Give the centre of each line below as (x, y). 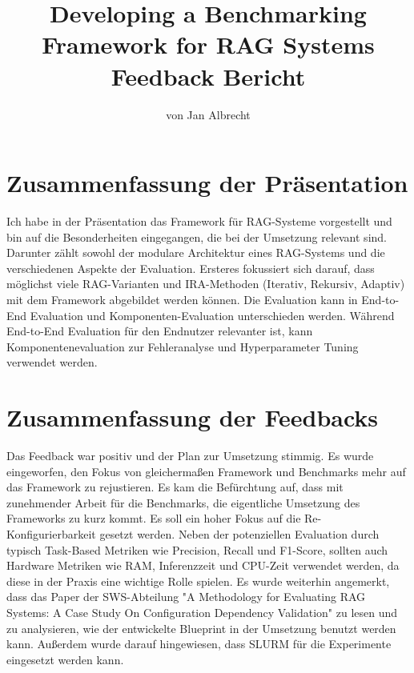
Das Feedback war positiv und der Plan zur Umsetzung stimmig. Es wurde (190, 456)
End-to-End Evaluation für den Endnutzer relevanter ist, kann (160, 331)
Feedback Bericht (208, 76)
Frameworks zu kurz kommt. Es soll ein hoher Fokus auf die (154, 518)
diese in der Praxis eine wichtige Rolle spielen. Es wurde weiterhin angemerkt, (198, 581)
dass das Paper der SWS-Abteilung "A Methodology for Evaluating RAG (186, 597)
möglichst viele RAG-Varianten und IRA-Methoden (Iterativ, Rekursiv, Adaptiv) (206, 284)
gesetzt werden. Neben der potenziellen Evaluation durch (239, 534)
